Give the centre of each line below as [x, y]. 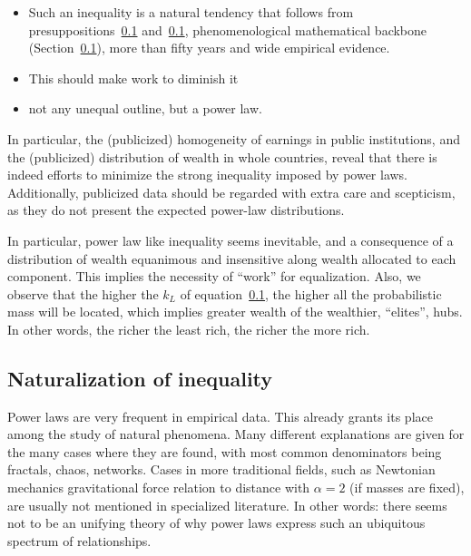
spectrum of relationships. [79, 540]
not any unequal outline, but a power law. [145, 108]
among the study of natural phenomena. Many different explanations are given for [236, 434]
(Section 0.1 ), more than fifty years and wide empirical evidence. [209, 48]
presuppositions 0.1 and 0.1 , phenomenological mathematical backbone [228, 29]
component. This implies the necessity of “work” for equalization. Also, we [214, 276]
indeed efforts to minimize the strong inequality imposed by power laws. [208, 175]
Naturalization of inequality [140, 378]
